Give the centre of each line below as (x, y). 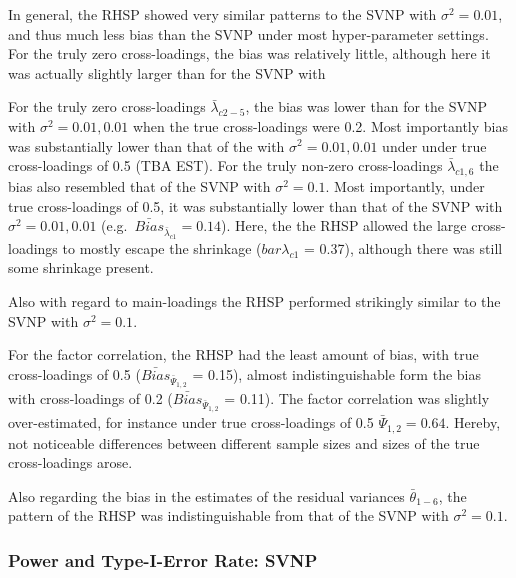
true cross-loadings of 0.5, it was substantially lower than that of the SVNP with (255, 205)
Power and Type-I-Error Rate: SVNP (163, 559)
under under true (434, 145)
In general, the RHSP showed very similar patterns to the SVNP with (222, 14)
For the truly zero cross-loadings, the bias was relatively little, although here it (249, 53)
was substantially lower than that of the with (146, 145)
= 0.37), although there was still (403, 247)
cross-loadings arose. (70, 462)
